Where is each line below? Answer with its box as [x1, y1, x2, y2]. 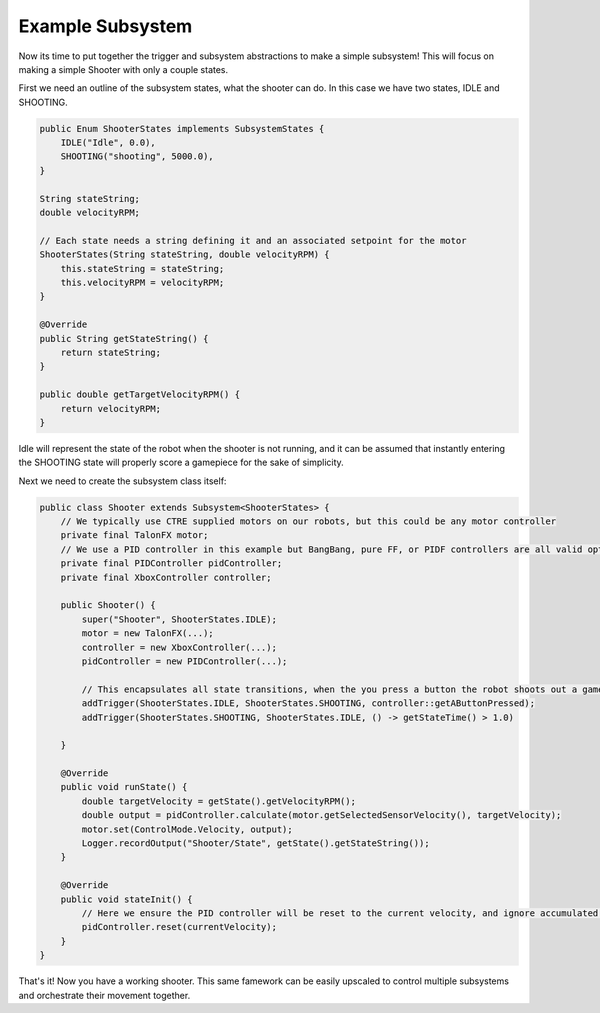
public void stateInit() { [60, 893, 194, 905]
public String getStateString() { [39, 333, 209, 344]
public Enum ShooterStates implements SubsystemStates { [39, 123, 325, 134]
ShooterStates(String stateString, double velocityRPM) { [39, 249, 330, 260]
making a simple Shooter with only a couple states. [18, 63, 229, 75]
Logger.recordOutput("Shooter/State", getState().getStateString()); [81, 838, 430, 849]
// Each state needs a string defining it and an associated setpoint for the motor [39, 235, 467, 246]
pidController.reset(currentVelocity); [81, 921, 277, 933]
